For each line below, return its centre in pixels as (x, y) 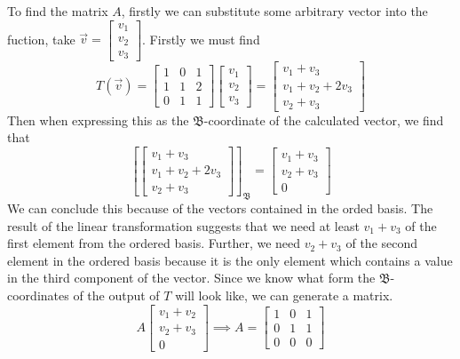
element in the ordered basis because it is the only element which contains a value (230, 260)
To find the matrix (58, 11)
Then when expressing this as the (98, 120)
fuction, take (41, 39)
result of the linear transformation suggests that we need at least (183, 225)
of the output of (116, 295)
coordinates (38, 295)
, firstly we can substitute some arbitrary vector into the (274, 11)
